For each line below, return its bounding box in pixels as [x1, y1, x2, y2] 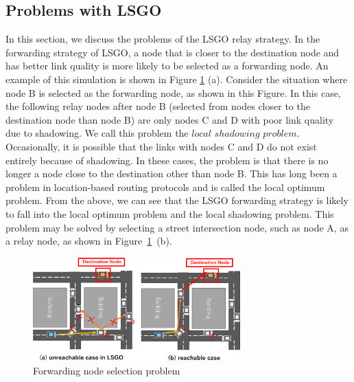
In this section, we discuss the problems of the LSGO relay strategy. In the [5, 32, 320, 46]
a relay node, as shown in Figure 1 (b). [5, 234, 172, 248]
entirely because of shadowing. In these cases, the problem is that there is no [5, 153, 329, 167]
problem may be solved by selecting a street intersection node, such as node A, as [5, 220, 349, 234]
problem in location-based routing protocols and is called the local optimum [5, 179, 325, 194]
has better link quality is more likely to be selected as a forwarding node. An [5, 58, 329, 73]
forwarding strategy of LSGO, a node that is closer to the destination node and [5, 45, 340, 59]
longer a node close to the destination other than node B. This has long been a [5, 166, 338, 181]
